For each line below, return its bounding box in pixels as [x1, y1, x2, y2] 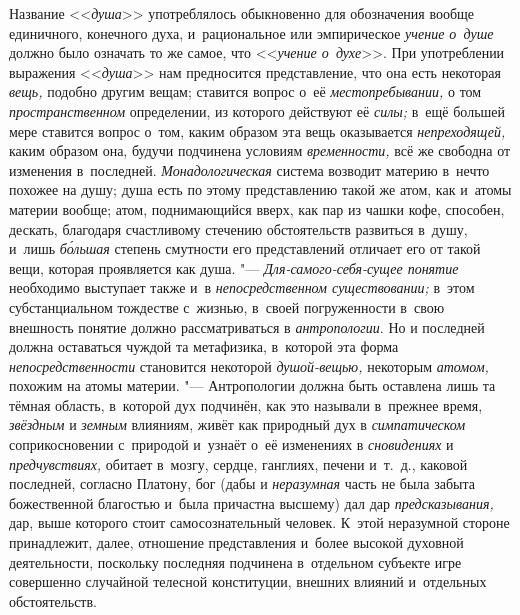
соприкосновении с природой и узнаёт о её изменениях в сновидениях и [9, 434, 454, 455]
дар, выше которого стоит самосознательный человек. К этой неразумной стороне [9, 512, 510, 533]
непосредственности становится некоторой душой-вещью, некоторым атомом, [9, 355, 489, 376]
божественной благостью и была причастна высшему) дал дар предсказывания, [9, 492, 494, 513]
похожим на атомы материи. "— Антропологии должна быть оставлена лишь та [9, 375, 496, 396]
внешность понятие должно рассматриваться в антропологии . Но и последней [9, 316, 485, 337]
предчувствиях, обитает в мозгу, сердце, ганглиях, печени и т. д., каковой [9, 453, 468, 474]
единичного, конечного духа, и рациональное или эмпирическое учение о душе [9, 22, 494, 43]
